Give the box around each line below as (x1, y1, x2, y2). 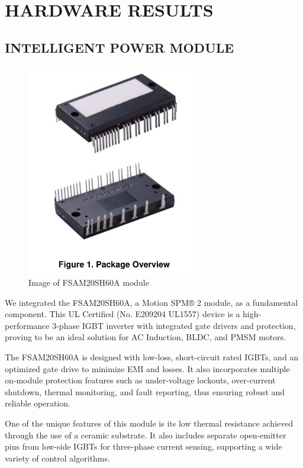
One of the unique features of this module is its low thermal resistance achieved (5, 417, 294, 430)
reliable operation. (5, 397, 70, 409)
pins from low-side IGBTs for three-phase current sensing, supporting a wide (5, 440, 282, 453)
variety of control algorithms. (5, 451, 110, 464)
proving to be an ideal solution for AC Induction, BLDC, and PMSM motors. (5, 331, 286, 343)
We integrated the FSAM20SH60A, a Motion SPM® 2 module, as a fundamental (5, 296, 298, 308)
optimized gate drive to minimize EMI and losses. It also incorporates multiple (5, 362, 290, 375)
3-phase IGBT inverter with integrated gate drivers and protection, (52, 319, 296, 331)
